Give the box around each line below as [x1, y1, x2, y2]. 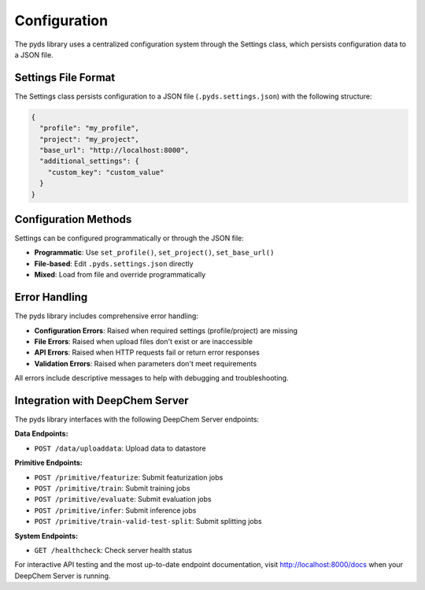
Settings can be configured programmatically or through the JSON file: [14, 233, 244, 243]
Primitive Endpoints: [14, 458, 83, 468]
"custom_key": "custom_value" [47, 168, 164, 176]
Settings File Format [14, 71, 116, 84]
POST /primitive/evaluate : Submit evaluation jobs [34, 495, 212, 504]
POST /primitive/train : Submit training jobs [34, 483, 190, 492]
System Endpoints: [14, 531, 79, 540]
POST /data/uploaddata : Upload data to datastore [34, 443, 206, 453]
